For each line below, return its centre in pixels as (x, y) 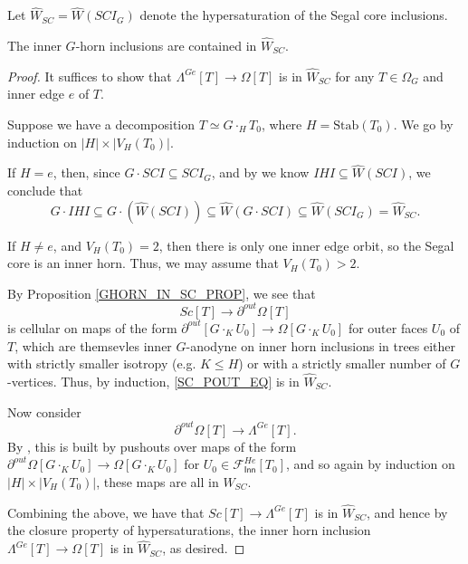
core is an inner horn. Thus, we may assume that (143, 263)
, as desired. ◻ (204, 548)
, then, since (86, 172)
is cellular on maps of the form (92, 327)
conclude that (45, 191)
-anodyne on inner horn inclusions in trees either (321, 345)
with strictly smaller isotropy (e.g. (102, 363)
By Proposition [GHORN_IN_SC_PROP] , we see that (162, 293)
